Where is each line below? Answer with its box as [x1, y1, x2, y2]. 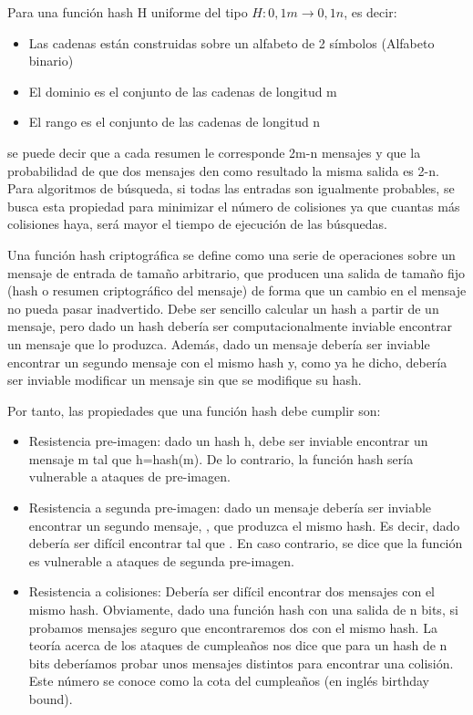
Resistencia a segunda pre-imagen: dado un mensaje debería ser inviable [28, 498, 432, 517]
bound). [28, 689, 73, 708]
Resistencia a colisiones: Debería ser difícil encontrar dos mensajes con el [28, 582, 436, 601]
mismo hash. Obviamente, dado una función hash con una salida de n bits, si [28, 600, 458, 619]
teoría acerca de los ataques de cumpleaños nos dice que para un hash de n [28, 636, 447, 655]
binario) [28, 51, 74, 70]
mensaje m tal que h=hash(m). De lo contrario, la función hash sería [28, 449, 414, 468]
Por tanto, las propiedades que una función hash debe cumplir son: [7, 400, 381, 420]
